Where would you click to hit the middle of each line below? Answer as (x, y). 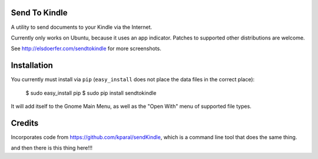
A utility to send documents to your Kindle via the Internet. (82, 27)
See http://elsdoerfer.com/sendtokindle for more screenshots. (86, 49)
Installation (32, 66)
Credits (25, 123)
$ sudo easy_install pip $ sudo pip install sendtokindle (91, 93)
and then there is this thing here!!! (52, 148)
